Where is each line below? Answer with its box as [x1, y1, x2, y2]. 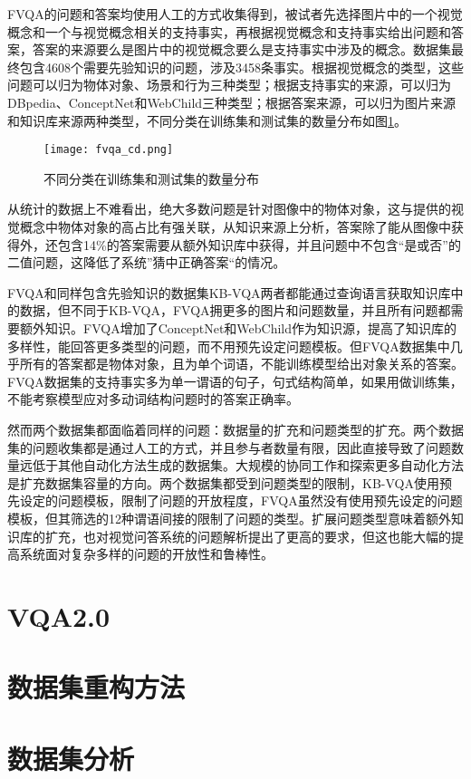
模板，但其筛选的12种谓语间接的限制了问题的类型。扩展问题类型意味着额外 [7, 508, 451, 527]
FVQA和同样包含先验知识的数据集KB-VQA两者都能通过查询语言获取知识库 [7, 283, 451, 302]
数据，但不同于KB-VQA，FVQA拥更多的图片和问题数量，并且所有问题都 [19, 301, 451, 320]
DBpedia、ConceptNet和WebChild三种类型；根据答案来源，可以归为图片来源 [7, 92, 457, 111]
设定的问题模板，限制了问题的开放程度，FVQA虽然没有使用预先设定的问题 [19, 491, 463, 510]
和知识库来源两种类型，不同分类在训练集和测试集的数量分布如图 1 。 [7, 111, 407, 130]
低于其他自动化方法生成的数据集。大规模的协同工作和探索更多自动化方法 [32, 456, 464, 475]
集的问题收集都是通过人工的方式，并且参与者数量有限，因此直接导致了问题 [7, 438, 451, 457]
